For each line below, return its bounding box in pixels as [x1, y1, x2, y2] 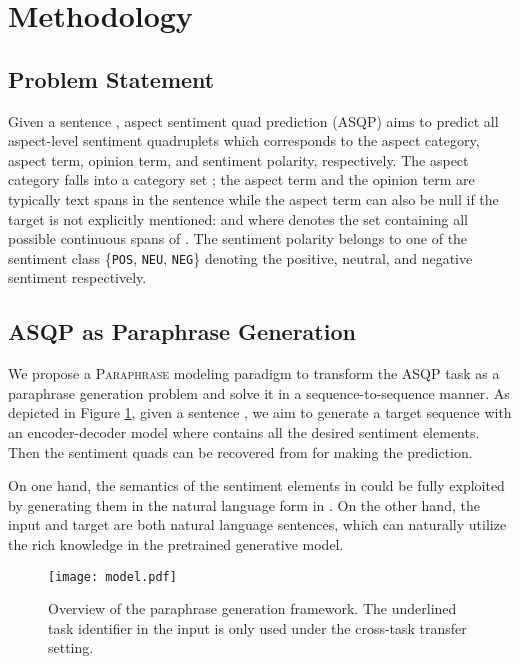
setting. [48, 637, 94, 658]
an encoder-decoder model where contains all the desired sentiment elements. [8, 421, 480, 442]
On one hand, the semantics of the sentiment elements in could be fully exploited [8, 475, 505, 496]
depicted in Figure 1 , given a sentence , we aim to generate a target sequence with [8, 402, 512, 423]
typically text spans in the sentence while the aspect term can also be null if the [8, 188, 499, 209]
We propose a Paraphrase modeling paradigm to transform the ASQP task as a [8, 363, 500, 384]
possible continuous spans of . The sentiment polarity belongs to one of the [8, 228, 468, 249]
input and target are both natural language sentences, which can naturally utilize [8, 514, 507, 535]
